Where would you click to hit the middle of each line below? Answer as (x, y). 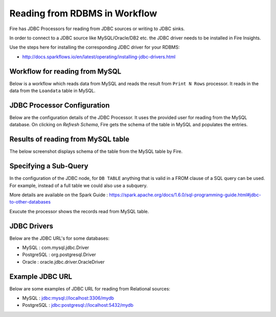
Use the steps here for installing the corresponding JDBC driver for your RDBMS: (95, 47)
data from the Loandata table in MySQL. (52, 91)
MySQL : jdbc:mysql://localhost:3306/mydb (68, 298)
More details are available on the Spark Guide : (59, 195)
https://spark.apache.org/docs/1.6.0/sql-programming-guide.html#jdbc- (185, 195)
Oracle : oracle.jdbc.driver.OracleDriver (63, 262)
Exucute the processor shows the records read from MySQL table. (79, 211)
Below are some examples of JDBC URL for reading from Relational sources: (90, 288)
